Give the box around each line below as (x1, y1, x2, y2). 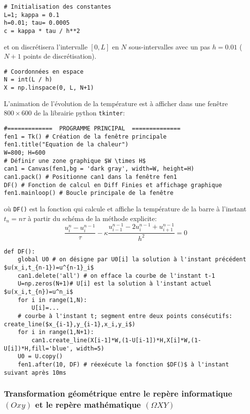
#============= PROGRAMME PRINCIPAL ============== (4, 125, 181, 132)
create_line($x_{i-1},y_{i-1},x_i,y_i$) (4, 320, 136, 328)
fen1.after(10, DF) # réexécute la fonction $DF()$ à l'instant (17, 361, 229, 368)
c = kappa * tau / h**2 (4, 27, 80, 34)
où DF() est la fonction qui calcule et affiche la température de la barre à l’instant (4, 203, 247, 213)
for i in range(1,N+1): (17, 329, 94, 336)
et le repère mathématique (35, 398, 141, 411)
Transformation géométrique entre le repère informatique (4, 387, 233, 399)
